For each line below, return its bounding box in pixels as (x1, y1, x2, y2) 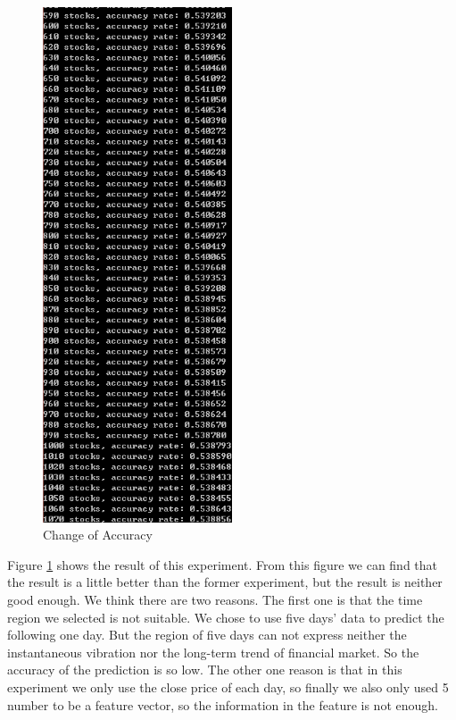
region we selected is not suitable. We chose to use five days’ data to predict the (7, 607, 444, 626)
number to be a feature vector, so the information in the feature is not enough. (7, 695, 438, 714)
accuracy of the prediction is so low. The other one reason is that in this (7, 660, 402, 679)
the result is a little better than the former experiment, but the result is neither (7, 573, 443, 591)
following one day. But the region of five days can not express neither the (7, 625, 407, 644)
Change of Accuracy (43, 525, 153, 544)
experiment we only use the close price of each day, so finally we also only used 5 (7, 677, 449, 696)
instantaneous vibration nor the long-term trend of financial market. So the (7, 642, 419, 661)
